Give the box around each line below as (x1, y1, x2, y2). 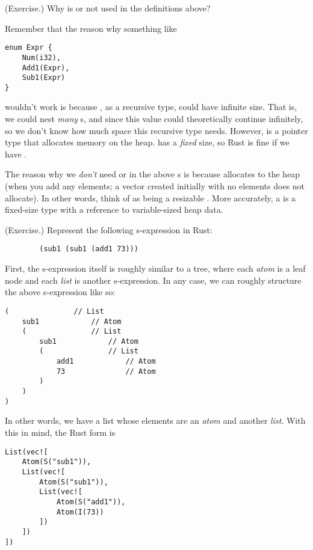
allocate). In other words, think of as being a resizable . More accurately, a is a (5, 191, 296, 204)
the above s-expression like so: (5, 286, 116, 298)
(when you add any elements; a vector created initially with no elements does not (5, 180, 305, 192)
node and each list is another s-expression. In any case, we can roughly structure (5, 273, 302, 286)
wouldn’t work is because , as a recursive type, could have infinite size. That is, (5, 100, 297, 113)
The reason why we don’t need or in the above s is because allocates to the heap (5, 168, 300, 180)
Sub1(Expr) (22, 73, 66, 82)
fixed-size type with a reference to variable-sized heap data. (5, 203, 223, 216)
